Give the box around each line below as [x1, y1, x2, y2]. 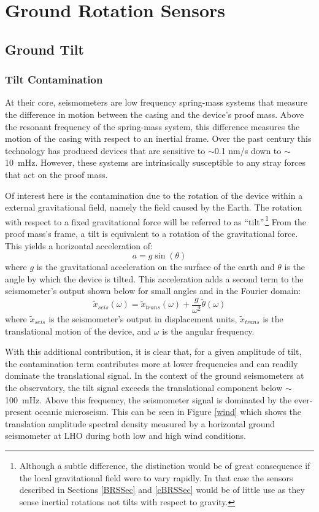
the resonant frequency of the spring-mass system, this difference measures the [5, 120, 300, 133]
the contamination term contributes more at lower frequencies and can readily [5, 357, 298, 370]
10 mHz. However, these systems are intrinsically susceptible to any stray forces [5, 156, 306, 169]
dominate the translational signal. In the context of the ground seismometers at [5, 369, 304, 382]
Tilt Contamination [5, 72, 103, 87]
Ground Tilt [5, 39, 84, 58]
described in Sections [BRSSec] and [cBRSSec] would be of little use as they [19, 483, 305, 496]
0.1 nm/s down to [214, 144, 282, 157]
